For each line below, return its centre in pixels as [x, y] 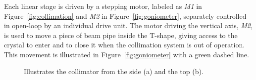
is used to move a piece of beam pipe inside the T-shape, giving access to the [121, 35]
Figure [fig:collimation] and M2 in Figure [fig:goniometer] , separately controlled [125, 16]
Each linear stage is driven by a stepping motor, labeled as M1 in [103, 6]
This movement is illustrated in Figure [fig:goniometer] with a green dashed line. [127, 54]
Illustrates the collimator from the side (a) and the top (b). [114, 71]
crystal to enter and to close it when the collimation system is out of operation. [125, 45]
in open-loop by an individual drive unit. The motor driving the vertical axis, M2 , [128, 25]
